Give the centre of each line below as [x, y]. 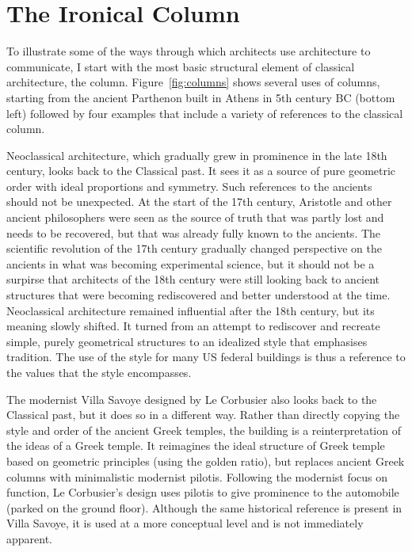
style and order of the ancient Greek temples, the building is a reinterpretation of [204, 430]
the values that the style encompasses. [99, 372]
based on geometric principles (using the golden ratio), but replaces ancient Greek [206, 461]
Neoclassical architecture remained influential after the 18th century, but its [191, 310]
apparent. [30, 538]
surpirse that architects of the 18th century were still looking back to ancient [193, 279]
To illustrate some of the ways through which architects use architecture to [189, 51]
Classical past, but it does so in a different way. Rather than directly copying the [203, 415]
